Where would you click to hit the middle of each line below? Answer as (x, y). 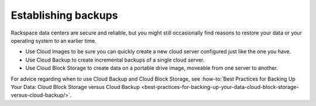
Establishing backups (64, 15)
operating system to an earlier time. (54, 40)
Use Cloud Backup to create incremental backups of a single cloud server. (115, 60)
